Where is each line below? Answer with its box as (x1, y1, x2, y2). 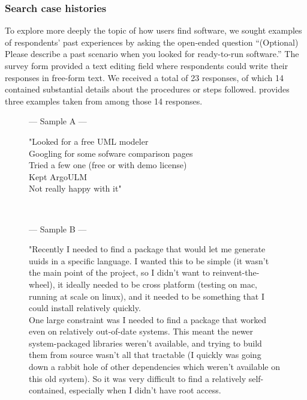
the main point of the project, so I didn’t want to (29, 266, 210, 279)
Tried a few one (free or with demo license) (29, 159, 187, 171)
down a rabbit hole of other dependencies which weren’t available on (29, 360, 281, 373)
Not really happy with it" (29, 182, 122, 195)
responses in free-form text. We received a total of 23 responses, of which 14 (5, 71, 284, 83)
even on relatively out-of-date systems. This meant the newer (29, 325, 254, 338)
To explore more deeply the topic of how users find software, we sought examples (5, 24, 302, 37)
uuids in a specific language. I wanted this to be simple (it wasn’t (29, 254, 269, 267)
